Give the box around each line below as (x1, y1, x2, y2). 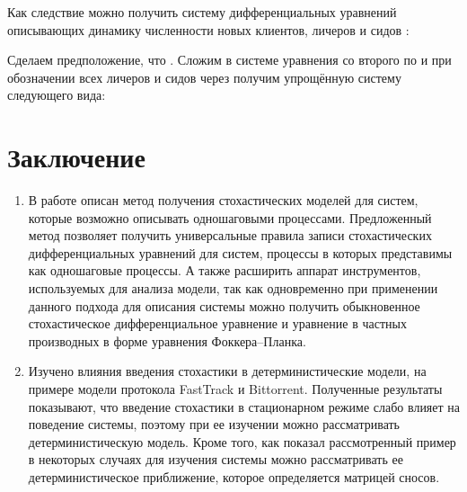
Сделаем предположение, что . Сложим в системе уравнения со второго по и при (7, 50, 452, 69)
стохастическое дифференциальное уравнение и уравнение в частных (28, 314, 407, 333)
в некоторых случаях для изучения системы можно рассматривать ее (28, 450, 403, 469)
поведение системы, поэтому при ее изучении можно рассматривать (28, 415, 400, 434)
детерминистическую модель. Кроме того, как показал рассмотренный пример (28, 432, 456, 451)
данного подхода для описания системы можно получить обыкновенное (28, 296, 420, 315)
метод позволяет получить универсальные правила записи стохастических (28, 226, 432, 245)
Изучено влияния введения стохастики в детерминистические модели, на (28, 362, 427, 380)
